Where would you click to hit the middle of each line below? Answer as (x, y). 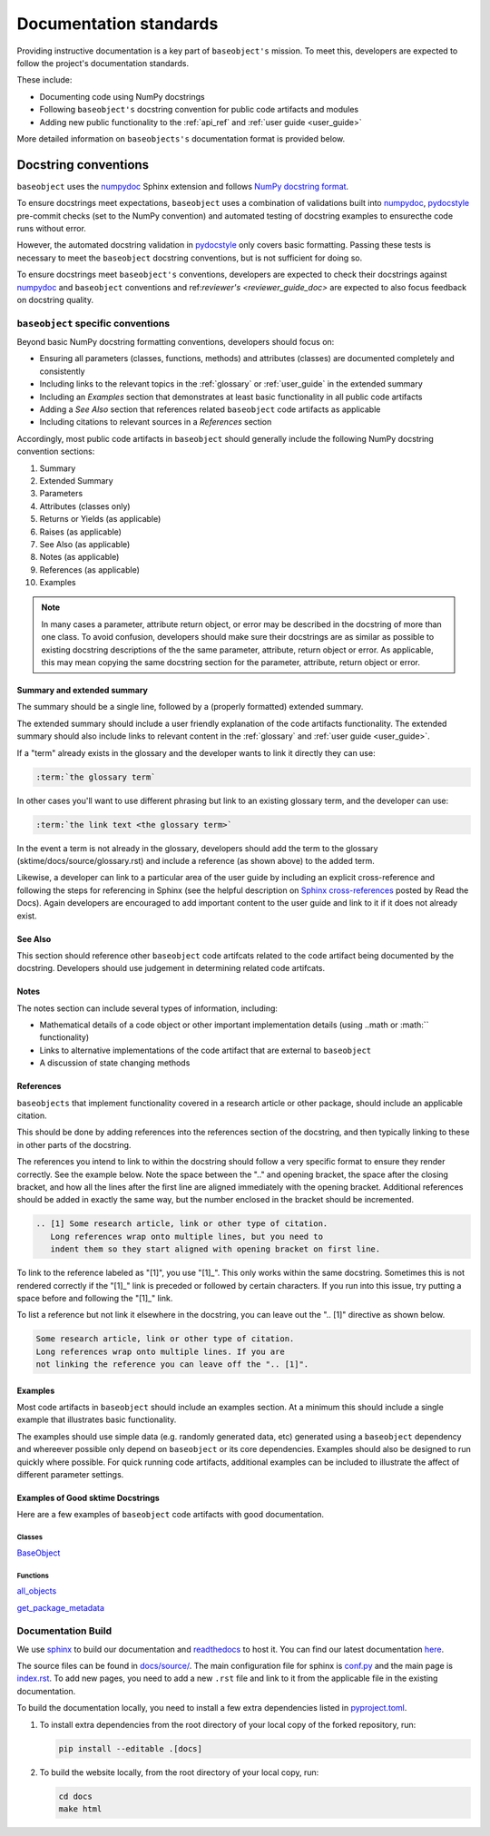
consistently (62, 371)
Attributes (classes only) (85, 506)
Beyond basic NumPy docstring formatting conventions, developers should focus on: (176, 342)
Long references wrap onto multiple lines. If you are (160, 1351)
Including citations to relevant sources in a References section (156, 422)
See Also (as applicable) (85, 544)
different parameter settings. (70, 1474)
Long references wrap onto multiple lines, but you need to (187, 1236)
